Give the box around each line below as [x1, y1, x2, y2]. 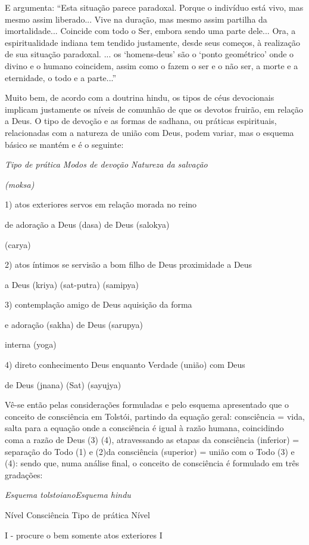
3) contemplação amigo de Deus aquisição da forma [5, 298, 192, 311]
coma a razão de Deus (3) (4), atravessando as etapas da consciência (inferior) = [5, 433, 299, 446]
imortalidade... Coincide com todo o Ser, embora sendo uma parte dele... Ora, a [5, 24, 296, 37]
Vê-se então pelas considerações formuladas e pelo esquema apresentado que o [5, 398, 289, 411]
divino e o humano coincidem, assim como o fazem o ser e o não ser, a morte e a [5, 59, 298, 72]
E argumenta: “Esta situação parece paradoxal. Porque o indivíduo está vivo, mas [5, 1, 304, 13]
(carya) [5, 238, 31, 250]
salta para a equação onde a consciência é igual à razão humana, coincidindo [5, 422, 284, 434]
